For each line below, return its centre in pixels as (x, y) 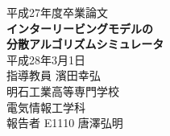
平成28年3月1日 (46, 59)
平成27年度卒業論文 (57, 12)
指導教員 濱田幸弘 (54, 75)
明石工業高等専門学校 (63, 91)
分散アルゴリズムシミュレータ (85, 44)
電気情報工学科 (46, 107)
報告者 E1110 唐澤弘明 (65, 123)
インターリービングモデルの (80, 28)
